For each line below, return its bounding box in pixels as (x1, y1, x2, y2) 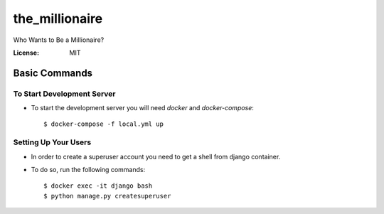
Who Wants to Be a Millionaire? (13, 36, 105, 44)
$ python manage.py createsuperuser (43, 192, 171, 200)
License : (13, 48, 39, 57)
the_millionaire (13, 11, 103, 26)
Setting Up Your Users (13, 137, 92, 147)
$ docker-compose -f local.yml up (43, 120, 164, 128)
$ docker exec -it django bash (43, 182, 153, 190)
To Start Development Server (13, 89, 116, 99)
